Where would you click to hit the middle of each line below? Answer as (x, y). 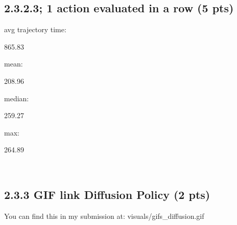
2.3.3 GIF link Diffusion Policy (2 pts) (107, 194)
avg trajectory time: (35, 29)
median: (17, 98)
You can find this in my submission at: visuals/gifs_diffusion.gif (104, 216)
